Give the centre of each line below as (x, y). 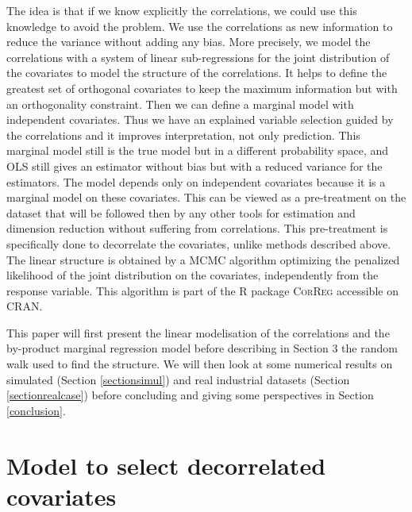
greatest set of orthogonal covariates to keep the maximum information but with (202, 88)
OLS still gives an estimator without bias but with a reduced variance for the (194, 166)
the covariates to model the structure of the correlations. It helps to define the (197, 73)
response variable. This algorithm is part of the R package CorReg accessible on (202, 290)
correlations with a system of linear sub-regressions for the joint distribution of (198, 57)
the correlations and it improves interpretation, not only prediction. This (183, 135)
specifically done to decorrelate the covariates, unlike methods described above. (199, 243)
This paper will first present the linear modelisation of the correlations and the (198, 332)
